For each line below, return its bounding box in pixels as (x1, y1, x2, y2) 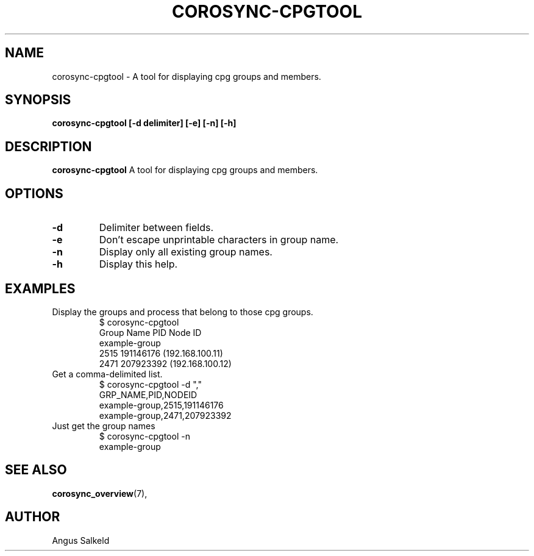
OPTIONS (5, 185, 63, 201)
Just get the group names (52, 420, 155, 431)
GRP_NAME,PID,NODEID (99, 389, 198, 400)
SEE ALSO (5, 462, 67, 478)
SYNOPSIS (5, 92, 71, 108)
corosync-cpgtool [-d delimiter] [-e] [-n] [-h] (52, 118, 237, 129)
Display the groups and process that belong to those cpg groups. (52, 306, 313, 317)
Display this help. (99, 258, 178, 271)
